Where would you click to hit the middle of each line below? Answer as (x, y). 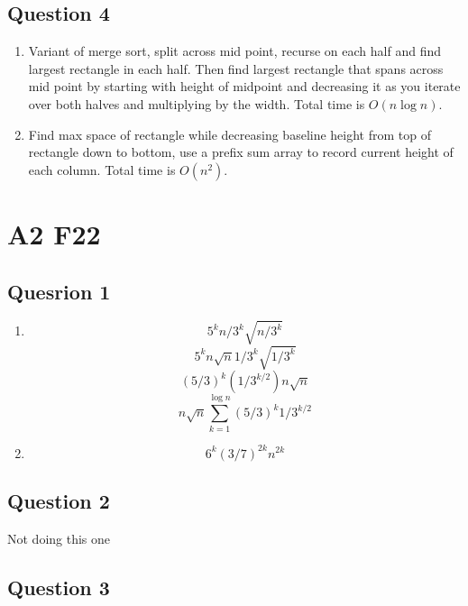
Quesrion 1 (59, 291)
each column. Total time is (102, 169)
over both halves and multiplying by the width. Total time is (197, 103)
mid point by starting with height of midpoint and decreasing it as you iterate (244, 86)
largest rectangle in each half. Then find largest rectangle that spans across (236, 68)
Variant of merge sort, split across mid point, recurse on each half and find (234, 51)
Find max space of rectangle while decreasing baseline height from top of (229, 134)
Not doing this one (59, 538)
